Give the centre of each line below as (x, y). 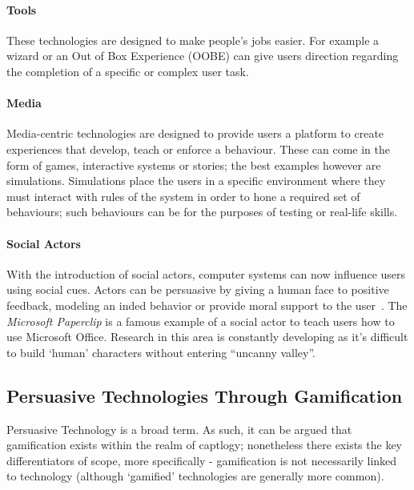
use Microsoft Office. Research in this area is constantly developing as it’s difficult (207, 337)
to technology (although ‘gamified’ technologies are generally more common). (195, 476)
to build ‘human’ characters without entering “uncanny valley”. (161, 352)
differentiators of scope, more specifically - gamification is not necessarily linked (202, 460)
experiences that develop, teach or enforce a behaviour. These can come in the (198, 149)
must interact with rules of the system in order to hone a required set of (183, 196)
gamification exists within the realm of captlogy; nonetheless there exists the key (205, 445)
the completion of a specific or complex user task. (128, 71)
